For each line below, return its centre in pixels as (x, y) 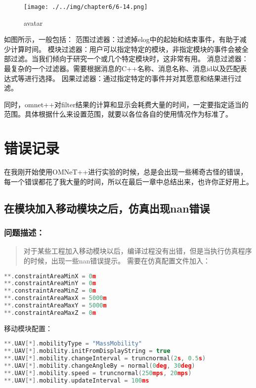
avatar (33, 22)
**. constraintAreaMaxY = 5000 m (55, 305)
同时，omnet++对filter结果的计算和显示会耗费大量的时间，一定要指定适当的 (126, 104)
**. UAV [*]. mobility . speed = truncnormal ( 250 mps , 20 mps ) (98, 373)
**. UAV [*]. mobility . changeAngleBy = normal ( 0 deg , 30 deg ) (100, 366)
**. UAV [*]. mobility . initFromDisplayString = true (87, 351)
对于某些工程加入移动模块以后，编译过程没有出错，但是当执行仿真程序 (138, 251)
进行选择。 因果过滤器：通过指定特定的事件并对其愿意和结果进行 (129, 78)
